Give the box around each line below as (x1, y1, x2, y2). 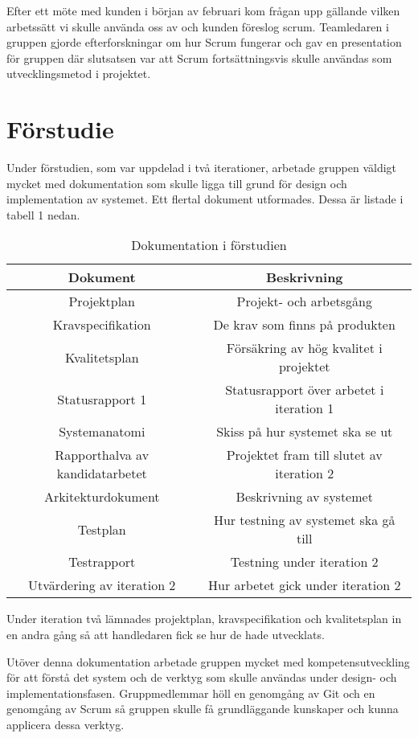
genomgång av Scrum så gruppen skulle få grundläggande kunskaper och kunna (6, 700, 399, 717)
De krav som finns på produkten (213, 315, 395, 334)
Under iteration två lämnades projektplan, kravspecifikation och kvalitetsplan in (6, 610, 402, 627)
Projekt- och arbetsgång (236, 292, 372, 311)
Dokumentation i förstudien (131, 236, 287, 255)
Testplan (77, 519, 126, 539)
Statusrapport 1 (57, 389, 147, 408)
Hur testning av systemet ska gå (213, 510, 395, 530)
